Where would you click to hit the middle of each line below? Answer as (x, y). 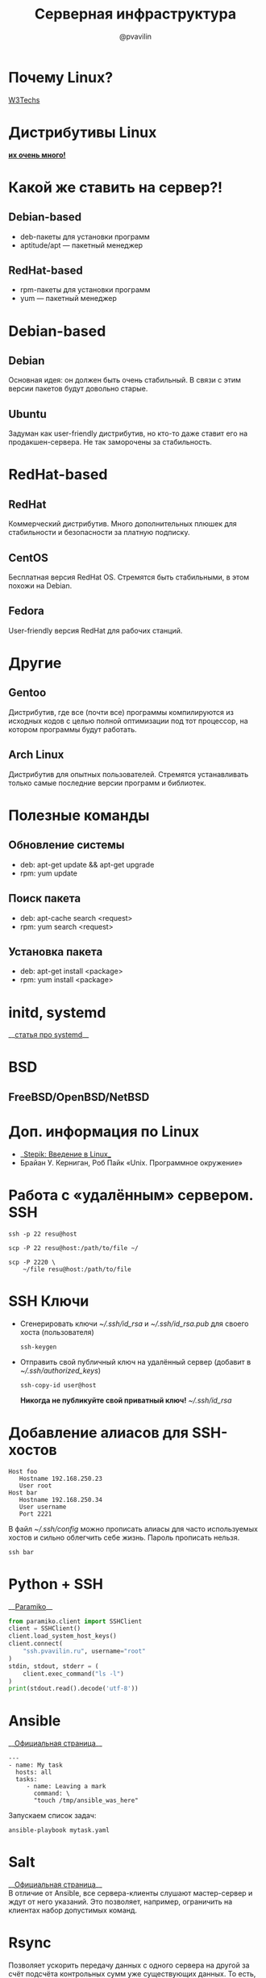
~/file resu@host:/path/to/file (77, 1269)
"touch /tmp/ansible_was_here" (86, 1800)
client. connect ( (35, 1644)
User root (35, 1486)
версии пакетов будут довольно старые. (78, 389)
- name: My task (35, 1765)
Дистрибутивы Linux (83, 132)
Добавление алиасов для (99, 1432)
